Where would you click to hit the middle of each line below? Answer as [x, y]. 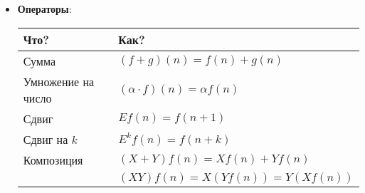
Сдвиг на [46, 139]
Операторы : [44, 9]
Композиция [53, 160]
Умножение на [59, 81]
